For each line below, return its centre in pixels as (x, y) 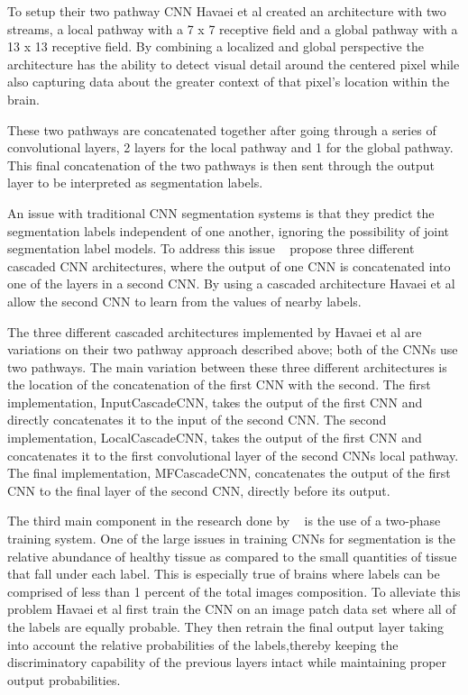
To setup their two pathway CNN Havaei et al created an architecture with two (227, 11)
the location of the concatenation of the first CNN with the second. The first (219, 384)
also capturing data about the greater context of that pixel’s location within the (229, 82)
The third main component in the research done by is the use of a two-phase (224, 521)
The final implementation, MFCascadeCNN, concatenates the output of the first (229, 473)
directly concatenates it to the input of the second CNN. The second (197, 420)
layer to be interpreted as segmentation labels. (135, 183)
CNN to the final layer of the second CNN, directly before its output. (199, 490)
